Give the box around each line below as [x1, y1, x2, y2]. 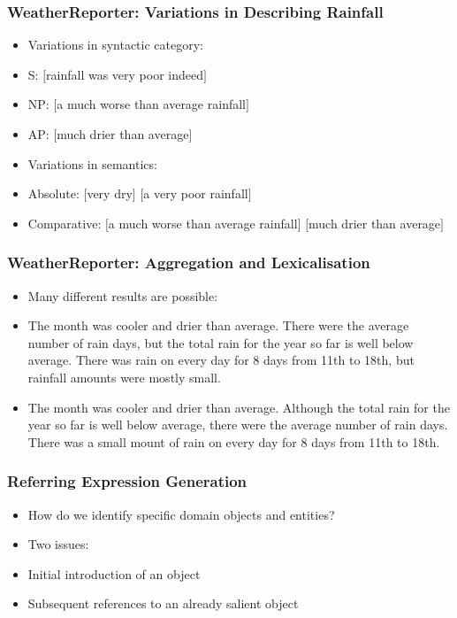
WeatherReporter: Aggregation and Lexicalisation [7, 251, 370, 274]
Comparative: [27, 213, 102, 232]
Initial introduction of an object [27, 564, 201, 583]
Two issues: [27, 535, 89, 553]
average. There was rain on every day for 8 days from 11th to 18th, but [27, 351, 415, 369]
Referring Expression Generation [7, 470, 248, 492]
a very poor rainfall [143, 184, 248, 203]
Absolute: [27, 184, 80, 203]
